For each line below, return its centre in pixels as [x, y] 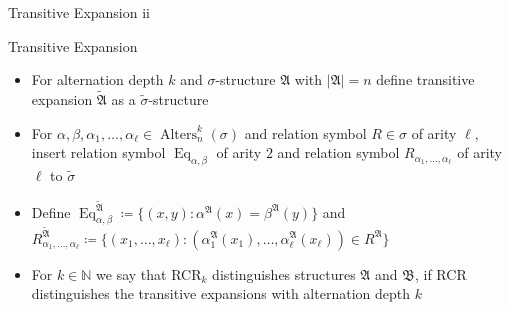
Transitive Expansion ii [79, 12]
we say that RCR [149, 273]
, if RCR [440, 273]
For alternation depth [97, 79]
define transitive [425, 79]
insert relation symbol [98, 152]
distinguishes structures [284, 273]
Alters [178, 134]
